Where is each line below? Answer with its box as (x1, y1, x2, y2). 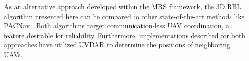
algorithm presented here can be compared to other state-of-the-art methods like (4, 11, 245, 21)
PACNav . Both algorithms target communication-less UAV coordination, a (4, 20, 229, 31)
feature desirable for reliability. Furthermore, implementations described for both (4, 30, 246, 40)
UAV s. (4, 49, 23, 59)
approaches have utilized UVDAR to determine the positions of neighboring (4, 40, 230, 50)
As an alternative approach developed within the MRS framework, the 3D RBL (4, 1, 241, 11)
